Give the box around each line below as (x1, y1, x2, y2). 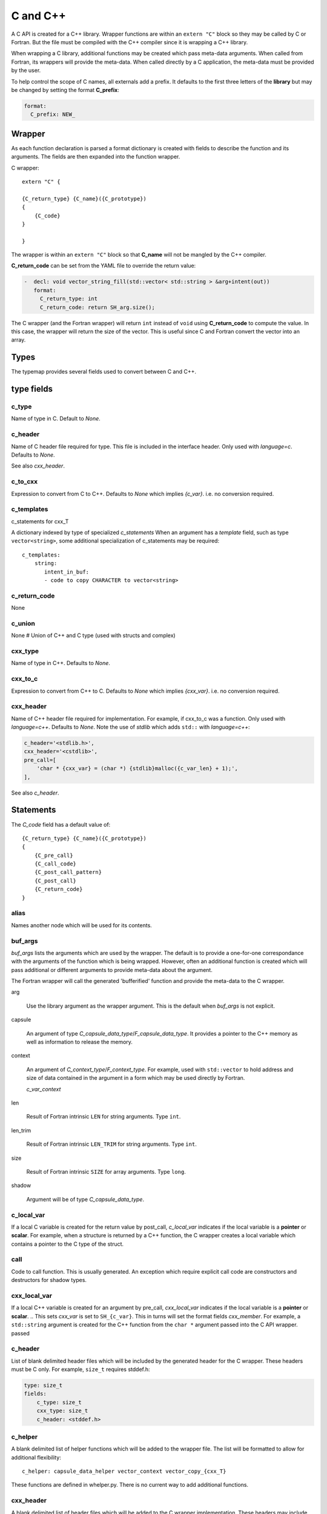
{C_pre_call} (34, 851, 73, 859)
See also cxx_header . (11, 462, 65, 469)
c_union (11, 619, 36, 627)
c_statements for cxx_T (11, 518, 69, 525)
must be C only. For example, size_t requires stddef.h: (11, 1366, 151, 1373)
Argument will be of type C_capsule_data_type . (26, 1195, 145, 1203)
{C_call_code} (34, 861, 77, 867)
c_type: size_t (36, 1399, 82, 1406)
